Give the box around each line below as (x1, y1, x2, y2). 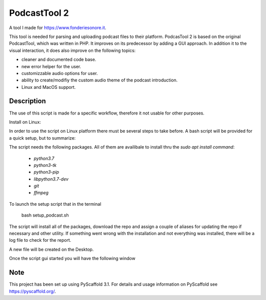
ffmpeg (33, 190, 49, 196)
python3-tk (33, 162, 57, 168)
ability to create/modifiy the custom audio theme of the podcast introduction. (21, 77, 178, 83)
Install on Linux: (9, 119, 41, 125)
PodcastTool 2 (9, 7, 69, 18)
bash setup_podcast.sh (21, 212, 69, 218)
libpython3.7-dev (33, 176, 69, 182)
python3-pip (33, 169, 59, 175)
